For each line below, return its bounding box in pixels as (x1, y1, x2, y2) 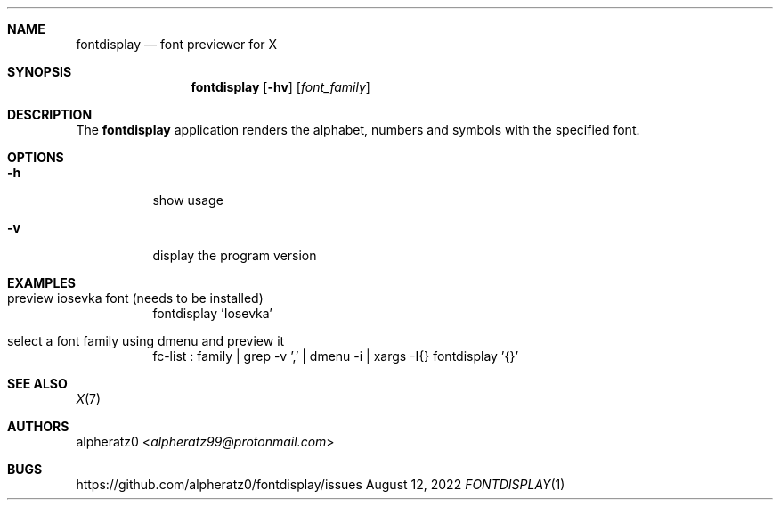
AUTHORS (7, 419, 69, 434)
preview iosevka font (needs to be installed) (7, 290, 264, 306)
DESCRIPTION (7, 107, 93, 122)
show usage (152, 192, 223, 208)
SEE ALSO (7, 376, 68, 391)
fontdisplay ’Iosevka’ (152, 306, 272, 321)
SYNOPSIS (7, 64, 72, 79)
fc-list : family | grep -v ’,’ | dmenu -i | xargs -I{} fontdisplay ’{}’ (152, 348, 519, 364)
